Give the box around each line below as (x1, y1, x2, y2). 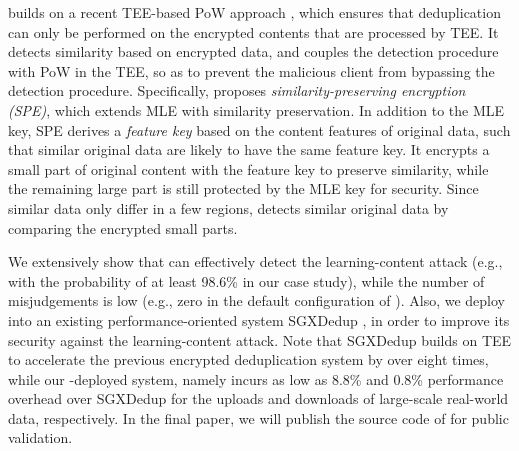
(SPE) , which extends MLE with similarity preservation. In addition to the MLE (8, 99, 505, 120)
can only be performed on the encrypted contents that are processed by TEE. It (8, 21, 499, 42)
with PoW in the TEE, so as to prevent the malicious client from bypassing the (8, 60, 495, 81)
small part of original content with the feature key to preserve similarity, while (8, 158, 489, 179)
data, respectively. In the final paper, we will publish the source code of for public (8, 407, 509, 428)
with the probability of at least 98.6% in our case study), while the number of (8, 270, 485, 291)
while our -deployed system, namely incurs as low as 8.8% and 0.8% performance (8, 368, 504, 389)
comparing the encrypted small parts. (8, 217, 238, 238)
